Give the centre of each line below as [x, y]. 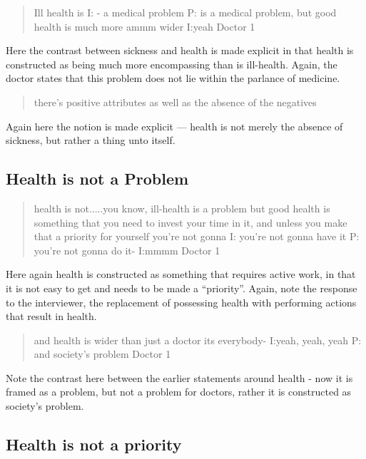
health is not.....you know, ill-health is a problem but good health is [182, 208]
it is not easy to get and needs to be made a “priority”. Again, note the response [182, 288]
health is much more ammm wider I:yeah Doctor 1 [144, 26]
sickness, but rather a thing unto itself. [91, 140]
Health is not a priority [94, 444]
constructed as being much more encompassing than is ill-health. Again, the [172, 64]
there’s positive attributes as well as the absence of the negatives [175, 102]
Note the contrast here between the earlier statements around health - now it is [179, 377]
